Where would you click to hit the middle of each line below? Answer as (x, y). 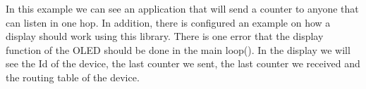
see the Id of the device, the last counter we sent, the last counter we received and (183, 63)
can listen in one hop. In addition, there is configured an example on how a (168, 22)
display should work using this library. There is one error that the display (165, 36)
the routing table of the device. (73, 77)
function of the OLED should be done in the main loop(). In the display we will (178, 49)
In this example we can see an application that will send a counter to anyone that (182, 8)
